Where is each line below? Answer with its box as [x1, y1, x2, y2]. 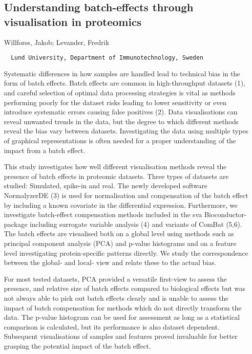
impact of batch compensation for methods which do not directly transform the [4, 302, 242, 312]
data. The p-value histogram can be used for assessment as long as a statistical [4, 312, 240, 322]
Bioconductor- [204, 209, 247, 220]
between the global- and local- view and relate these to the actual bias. [4, 257, 216, 267]
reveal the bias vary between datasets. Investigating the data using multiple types [4, 126, 249, 136]
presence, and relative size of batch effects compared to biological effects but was [4, 283, 245, 293]
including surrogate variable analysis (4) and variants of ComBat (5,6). [29, 219, 242, 229]
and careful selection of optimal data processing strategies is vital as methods [4, 88, 235, 98]
